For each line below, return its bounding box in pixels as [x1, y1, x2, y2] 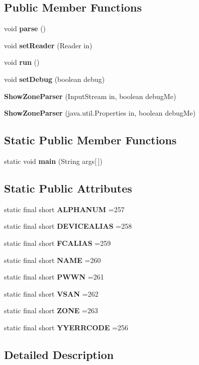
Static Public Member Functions [4, 132, 177, 148]
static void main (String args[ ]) [4, 155, 103, 166]
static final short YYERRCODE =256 [4, 322, 129, 332]
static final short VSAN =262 [4, 288, 98, 299]
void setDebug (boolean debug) [4, 73, 105, 84]
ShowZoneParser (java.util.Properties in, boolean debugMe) [4, 108, 196, 118]
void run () [4, 57, 40, 67]
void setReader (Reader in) [4, 40, 92, 50]
